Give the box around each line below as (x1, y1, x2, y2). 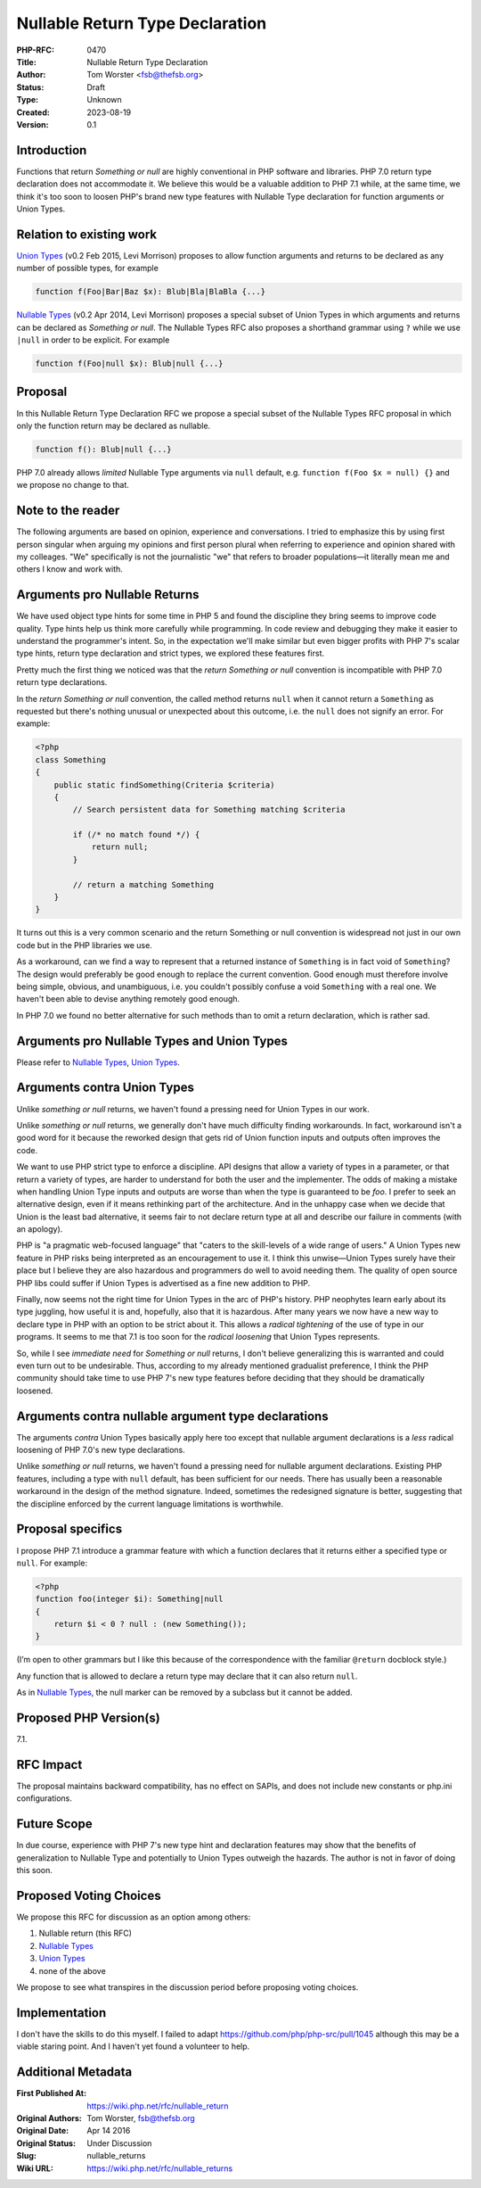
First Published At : (16, 2088, 87, 2099)
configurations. (16, 1793, 73, 1804)
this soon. (16, 1865, 53, 1876)
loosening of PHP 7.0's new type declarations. (16, 1445, 186, 1456)
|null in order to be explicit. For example (16, 334, 170, 345)
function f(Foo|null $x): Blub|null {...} (35, 359, 224, 368)
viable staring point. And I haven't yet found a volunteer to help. (16, 2041, 250, 2052)
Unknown (86, 95, 122, 105)
